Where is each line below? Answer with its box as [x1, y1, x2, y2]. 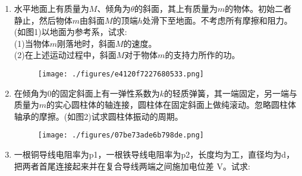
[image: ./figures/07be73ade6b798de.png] [37, 131, 204, 140]
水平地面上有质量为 [14, 2, 89, 14]
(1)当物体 [14, 37, 50, 49]
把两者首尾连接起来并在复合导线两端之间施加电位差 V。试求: [14, 159, 250, 172]
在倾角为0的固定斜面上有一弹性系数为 [14, 87, 160, 99]
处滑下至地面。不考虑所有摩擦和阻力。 [142, 14, 292, 26]
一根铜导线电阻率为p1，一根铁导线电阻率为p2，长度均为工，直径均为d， [14, 148, 295, 161]
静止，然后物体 [14, 14, 73, 26]
